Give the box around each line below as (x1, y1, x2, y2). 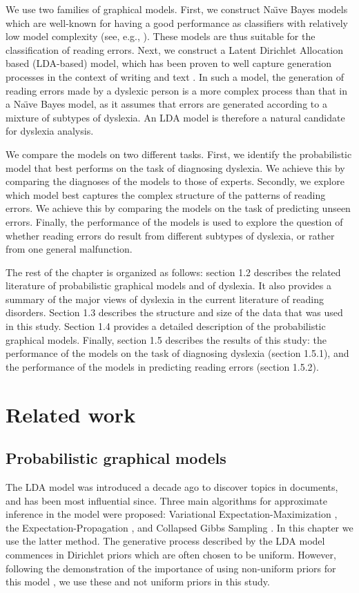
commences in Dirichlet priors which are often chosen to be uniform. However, (6, 547, 336, 561)
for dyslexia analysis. (6, 124, 94, 138)
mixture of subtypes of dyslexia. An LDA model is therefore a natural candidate (6, 110, 345, 124)
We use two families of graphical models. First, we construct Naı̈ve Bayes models (6, 2, 348, 16)
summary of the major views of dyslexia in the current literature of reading (6, 291, 324, 306)
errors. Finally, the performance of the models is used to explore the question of (6, 214, 343, 229)
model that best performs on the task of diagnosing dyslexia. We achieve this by (6, 160, 345, 175)
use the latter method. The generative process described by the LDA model (6, 534, 325, 548)
